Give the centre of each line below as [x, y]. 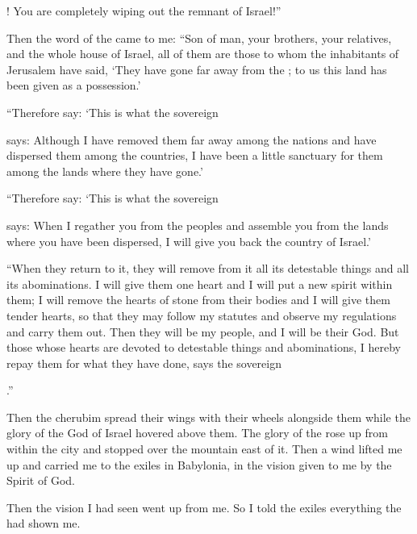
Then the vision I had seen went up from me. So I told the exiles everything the [204, 507]
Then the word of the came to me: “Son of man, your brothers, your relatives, [199, 38]
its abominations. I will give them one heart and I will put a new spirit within [200, 284]
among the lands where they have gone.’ [105, 171]
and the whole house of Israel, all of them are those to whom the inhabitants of [203, 54]
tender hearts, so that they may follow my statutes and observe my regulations [202, 315]
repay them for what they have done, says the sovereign [144, 363]
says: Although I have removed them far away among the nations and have [192, 139]
